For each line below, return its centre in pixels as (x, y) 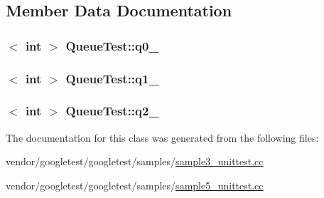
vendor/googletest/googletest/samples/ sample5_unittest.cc (135, 185)
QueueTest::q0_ (112, 45)
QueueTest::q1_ (112, 78)
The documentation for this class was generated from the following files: (162, 137)
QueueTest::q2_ (112, 111)
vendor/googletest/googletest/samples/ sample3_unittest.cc (135, 161)
